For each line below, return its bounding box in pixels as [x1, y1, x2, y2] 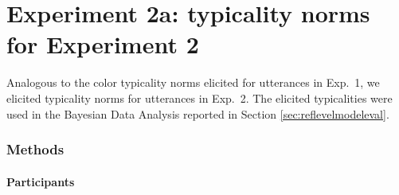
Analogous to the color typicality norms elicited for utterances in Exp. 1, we [6, 74, 380, 91]
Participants [6, 173, 75, 189]
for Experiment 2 [6, 28, 199, 60]
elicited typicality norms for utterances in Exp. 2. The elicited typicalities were [6, 89, 393, 106]
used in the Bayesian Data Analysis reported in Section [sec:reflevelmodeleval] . [6, 105, 389, 122]
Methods [6, 139, 65, 159]
